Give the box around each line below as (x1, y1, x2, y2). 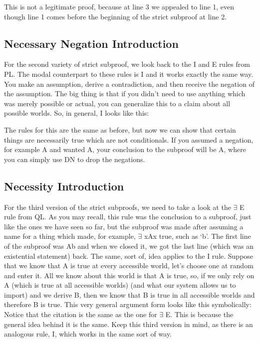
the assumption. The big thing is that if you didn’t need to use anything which (4, 88, 246, 99)
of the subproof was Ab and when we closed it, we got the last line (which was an (4, 240, 254, 251)
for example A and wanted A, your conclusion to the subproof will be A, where (4, 144, 246, 155)
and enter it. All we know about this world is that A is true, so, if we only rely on (4, 270, 255, 280)
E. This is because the (165, 309, 234, 320)
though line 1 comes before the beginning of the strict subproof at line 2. (4, 11, 227, 21)
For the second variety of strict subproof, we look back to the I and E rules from (4, 59, 250, 69)
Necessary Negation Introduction (4, 35, 179, 51)
